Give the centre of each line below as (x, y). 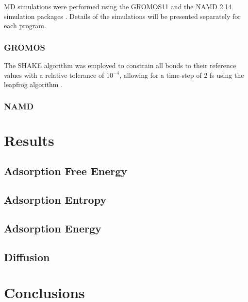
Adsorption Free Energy (66, 171)
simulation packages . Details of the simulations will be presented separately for (122, 16)
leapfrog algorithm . (33, 84)
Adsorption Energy (53, 228)
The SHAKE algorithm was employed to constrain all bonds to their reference (120, 65)
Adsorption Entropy (55, 200)
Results (29, 140)
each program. (25, 26)
